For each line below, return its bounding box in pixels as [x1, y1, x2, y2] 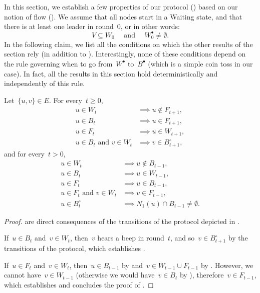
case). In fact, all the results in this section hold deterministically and [4, 68, 218, 78]
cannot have [4, 269, 41, 280]
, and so [170, 232, 195, 243]
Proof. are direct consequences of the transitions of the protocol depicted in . [4, 215, 239, 226]
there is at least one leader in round [4, 21, 114, 31]
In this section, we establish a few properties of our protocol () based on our [4, 1, 238, 11]
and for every [4, 148, 45, 158]
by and [121, 259, 143, 270]
